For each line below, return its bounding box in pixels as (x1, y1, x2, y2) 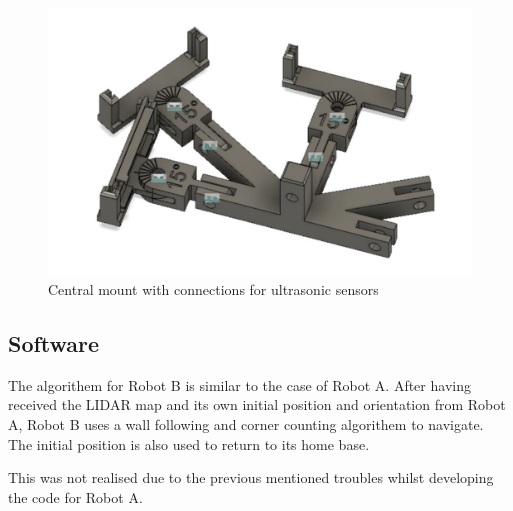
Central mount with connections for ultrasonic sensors (48, 279, 379, 300)
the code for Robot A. (8, 486, 143, 507)
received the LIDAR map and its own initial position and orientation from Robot (8, 394, 506, 415)
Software (8, 328, 100, 359)
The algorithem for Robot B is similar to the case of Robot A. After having (8, 374, 471, 395)
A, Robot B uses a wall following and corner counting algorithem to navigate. (8, 414, 484, 435)
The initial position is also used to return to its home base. (8, 433, 370, 454)
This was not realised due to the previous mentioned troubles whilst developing (8, 467, 494, 488)
